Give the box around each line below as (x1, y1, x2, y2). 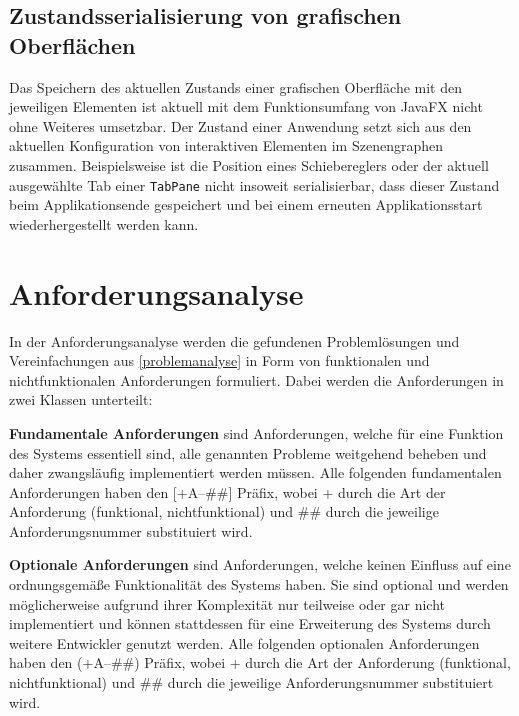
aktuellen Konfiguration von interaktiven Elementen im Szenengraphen (9, 135, 443, 156)
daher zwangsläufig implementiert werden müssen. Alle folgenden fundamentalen (9, 462, 502, 483)
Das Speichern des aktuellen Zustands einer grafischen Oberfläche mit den (9, 76, 463, 97)
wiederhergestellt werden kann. (9, 213, 199, 234)
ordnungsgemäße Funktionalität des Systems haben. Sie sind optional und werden (9, 574, 509, 595)
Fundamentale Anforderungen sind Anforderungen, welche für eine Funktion (9, 422, 504, 443)
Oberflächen (9, 29, 136, 60)
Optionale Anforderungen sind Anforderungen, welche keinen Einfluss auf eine (9, 554, 511, 575)
